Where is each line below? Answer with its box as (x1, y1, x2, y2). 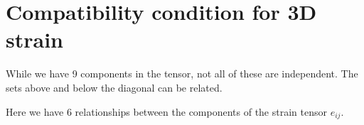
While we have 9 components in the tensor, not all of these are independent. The (6, 66, 358, 81)
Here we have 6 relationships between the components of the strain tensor (6, 104, 327, 119)
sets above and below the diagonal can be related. (6, 80, 223, 94)
